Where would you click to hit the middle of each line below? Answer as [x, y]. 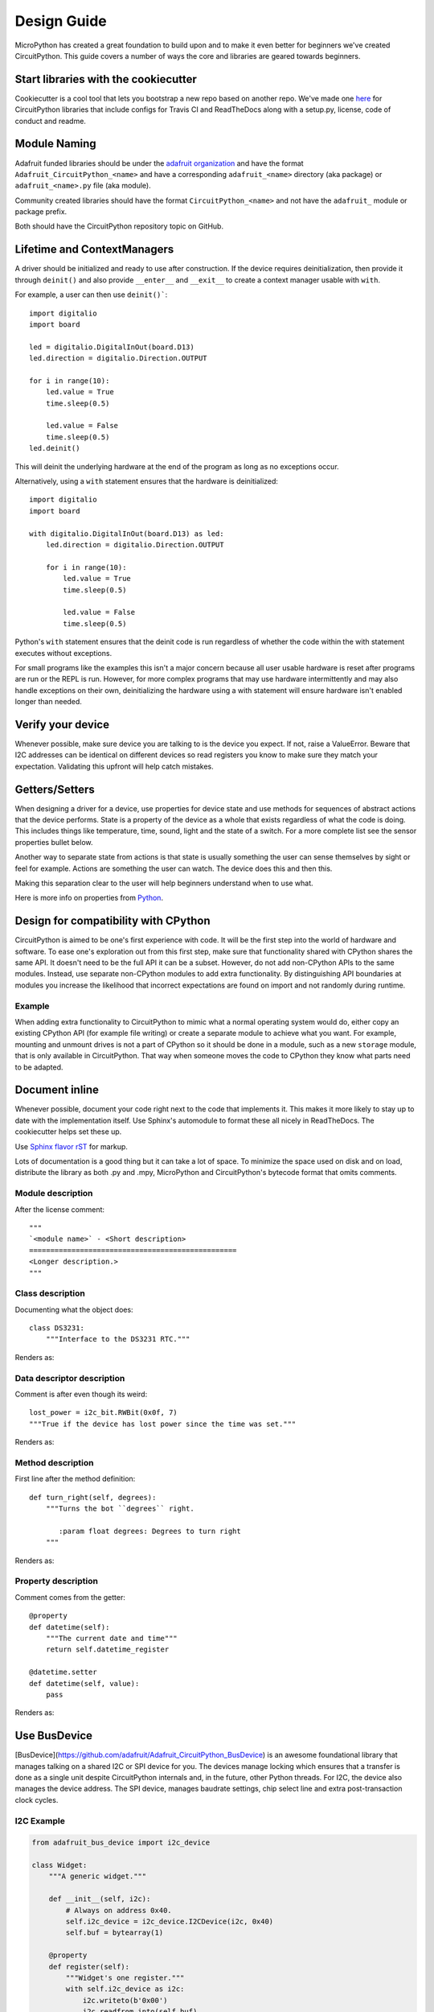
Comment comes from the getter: [70, 1597]
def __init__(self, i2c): [100, 1899]
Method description [54, 1462]
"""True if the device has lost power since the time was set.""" [163, 1424]
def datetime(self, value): [84, 1683]
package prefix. [41, 212]
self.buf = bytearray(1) [115, 1933]
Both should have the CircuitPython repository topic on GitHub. [119, 226]
